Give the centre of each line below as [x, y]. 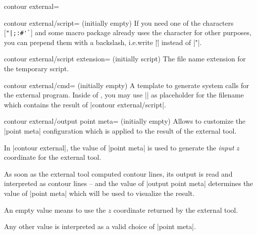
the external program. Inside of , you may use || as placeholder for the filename [124, 95]
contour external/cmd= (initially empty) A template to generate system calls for [127, 85]
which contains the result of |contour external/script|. [85, 104]
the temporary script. [36, 69]
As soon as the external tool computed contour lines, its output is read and [118, 173]
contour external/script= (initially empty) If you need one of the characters [119, 23]
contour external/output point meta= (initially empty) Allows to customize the [125, 121]
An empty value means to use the [55, 210]
